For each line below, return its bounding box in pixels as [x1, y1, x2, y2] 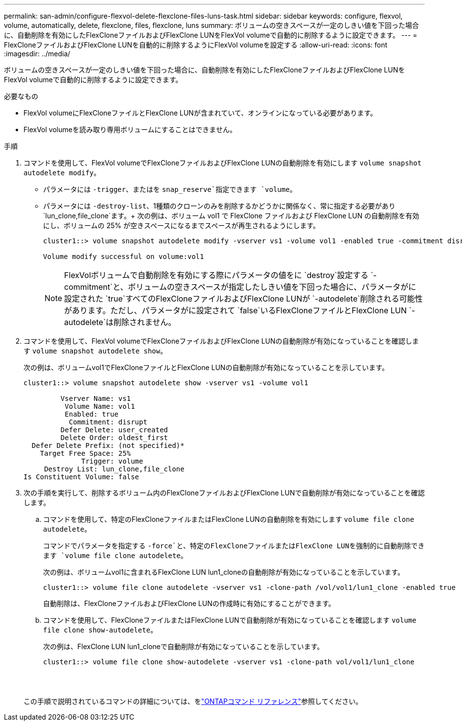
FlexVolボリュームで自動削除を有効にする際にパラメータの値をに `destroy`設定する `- [64, 270, 377, 280]
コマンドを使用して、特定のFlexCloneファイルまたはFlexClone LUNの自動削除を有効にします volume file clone [43, 515, 415, 523]
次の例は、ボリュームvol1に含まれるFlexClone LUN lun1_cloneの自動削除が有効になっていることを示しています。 [43, 568, 405, 576]
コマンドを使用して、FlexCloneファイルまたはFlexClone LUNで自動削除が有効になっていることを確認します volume [43, 616, 416, 624]
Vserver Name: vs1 [60, 395, 131, 402]
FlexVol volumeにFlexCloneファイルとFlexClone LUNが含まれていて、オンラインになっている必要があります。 [23, 109, 377, 117]
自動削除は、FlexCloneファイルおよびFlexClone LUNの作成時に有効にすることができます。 [43, 599, 335, 608]
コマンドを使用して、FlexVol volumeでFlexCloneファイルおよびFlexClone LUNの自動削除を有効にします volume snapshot [23, 159, 422, 167]
